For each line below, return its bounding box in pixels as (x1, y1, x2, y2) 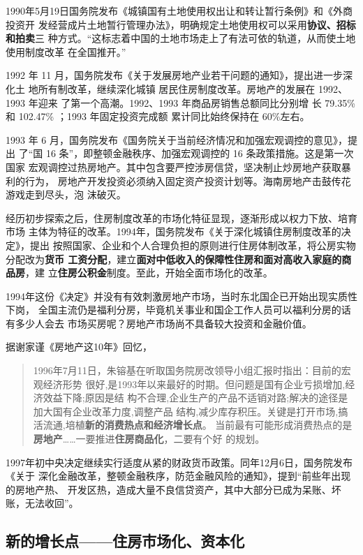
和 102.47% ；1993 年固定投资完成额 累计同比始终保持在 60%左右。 (6, 109, 310, 124)
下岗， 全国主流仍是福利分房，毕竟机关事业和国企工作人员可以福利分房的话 (6, 302, 351, 317)
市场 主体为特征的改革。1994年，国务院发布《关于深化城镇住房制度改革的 (6, 224, 341, 239)
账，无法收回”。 (6, 496, 79, 510)
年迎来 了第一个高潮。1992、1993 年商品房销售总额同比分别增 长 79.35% (28, 95, 355, 110)
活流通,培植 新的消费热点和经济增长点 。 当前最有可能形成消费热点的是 (33, 417, 353, 432)
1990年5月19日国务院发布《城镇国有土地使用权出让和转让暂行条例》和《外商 (6, 3, 353, 17)
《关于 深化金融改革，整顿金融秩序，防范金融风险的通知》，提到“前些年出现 (6, 468, 351, 483)
